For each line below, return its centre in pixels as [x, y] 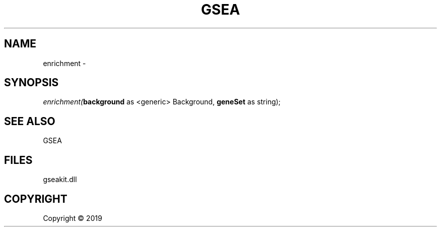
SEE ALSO [30, 121]
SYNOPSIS [31, 83]
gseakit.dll [60, 180]
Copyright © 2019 [72, 218]
